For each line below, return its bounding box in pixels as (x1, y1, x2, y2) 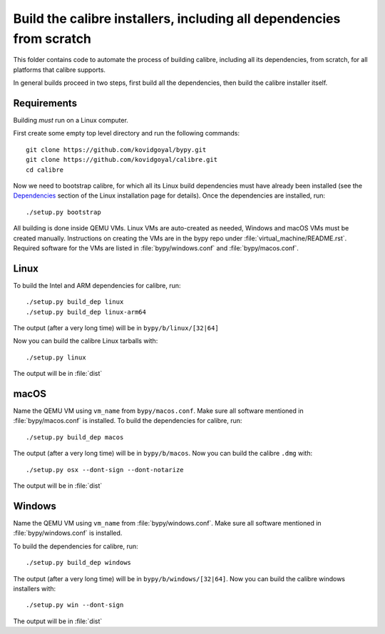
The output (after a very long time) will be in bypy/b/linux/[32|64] (13, 324, 219, 332)
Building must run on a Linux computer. (13, 116, 128, 125)
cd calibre (26, 165, 64, 174)
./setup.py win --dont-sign (26, 601, 124, 609)
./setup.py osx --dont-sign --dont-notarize (26, 466, 185, 474)
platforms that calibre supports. (13, 65, 106, 74)
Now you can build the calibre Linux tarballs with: (13, 337, 158, 345)
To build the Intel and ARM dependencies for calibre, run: (13, 281, 181, 290)
